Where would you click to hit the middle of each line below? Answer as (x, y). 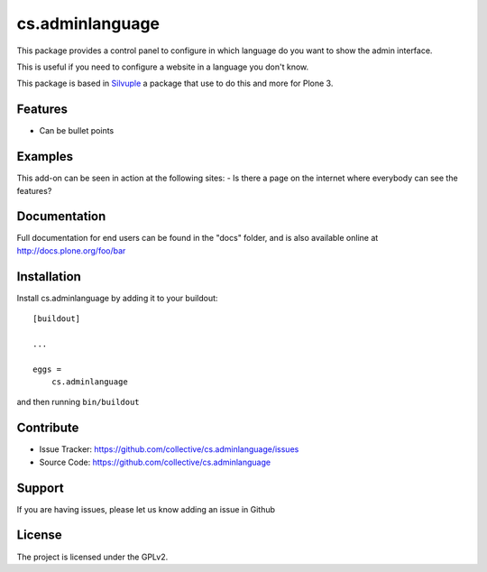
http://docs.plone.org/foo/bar (71, 250)
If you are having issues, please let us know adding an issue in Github (146, 509)
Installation (49, 277)
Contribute (48, 428)
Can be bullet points (77, 131)
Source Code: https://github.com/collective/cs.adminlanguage (155, 462)
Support (40, 488)
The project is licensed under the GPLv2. (92, 557)
